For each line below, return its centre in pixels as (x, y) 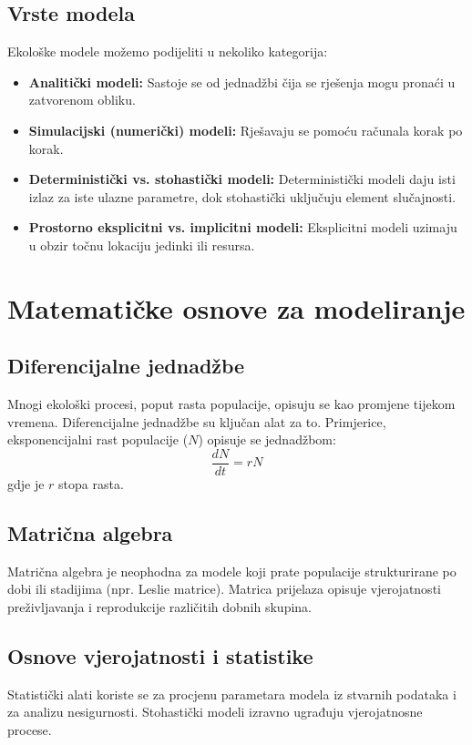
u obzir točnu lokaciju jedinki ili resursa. (142, 245)
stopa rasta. (91, 483)
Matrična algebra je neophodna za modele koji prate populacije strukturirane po (232, 571)
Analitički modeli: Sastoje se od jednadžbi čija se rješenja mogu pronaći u (242, 82)
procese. (30, 729)
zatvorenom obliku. (82, 100)
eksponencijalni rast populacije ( (98, 439)
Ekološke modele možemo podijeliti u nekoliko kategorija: (168, 51)
